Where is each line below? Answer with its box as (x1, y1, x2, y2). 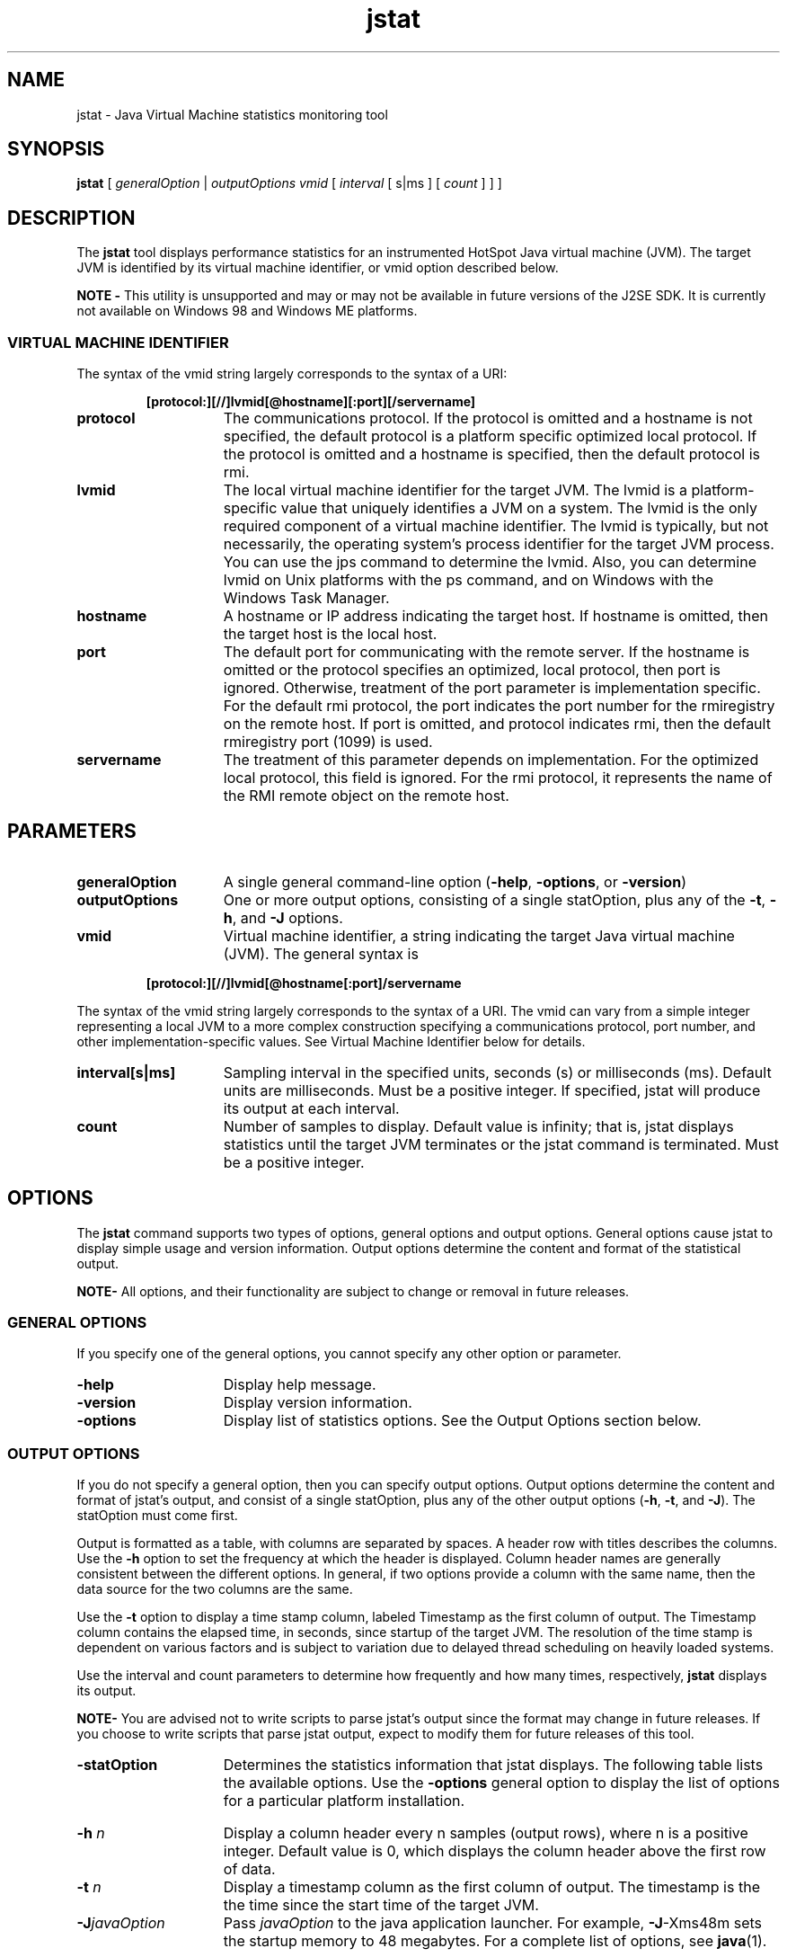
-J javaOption (76, 1914, 165, 1933)
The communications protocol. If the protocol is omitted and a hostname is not (223, 409, 753, 428)
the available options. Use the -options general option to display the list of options (223, 1774, 780, 1792)
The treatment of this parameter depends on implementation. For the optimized (223, 751, 759, 769)
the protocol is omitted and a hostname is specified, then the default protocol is (223, 445, 760, 464)
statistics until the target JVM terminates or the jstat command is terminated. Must (223, 1134, 779, 1153)
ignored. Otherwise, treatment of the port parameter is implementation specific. (223, 679, 761, 698)
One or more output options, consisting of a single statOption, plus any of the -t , (223, 890, 766, 909)
